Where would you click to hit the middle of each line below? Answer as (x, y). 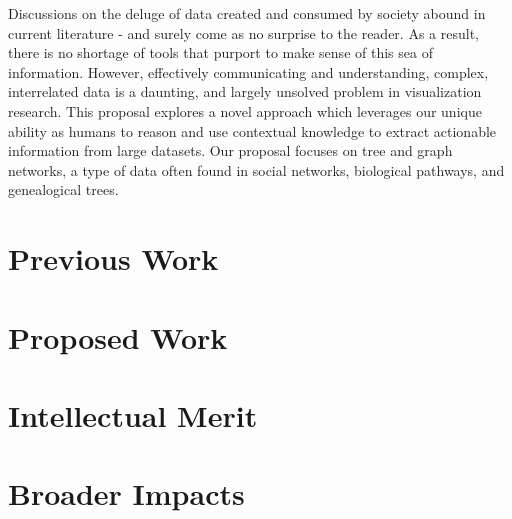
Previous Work (113, 258)
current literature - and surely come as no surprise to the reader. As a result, (243, 32)
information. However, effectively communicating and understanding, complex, (248, 71)
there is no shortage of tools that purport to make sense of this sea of (220, 52)
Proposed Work (118, 336)
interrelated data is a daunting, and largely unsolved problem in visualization (245, 91)
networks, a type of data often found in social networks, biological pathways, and (256, 169)
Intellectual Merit (133, 414)
